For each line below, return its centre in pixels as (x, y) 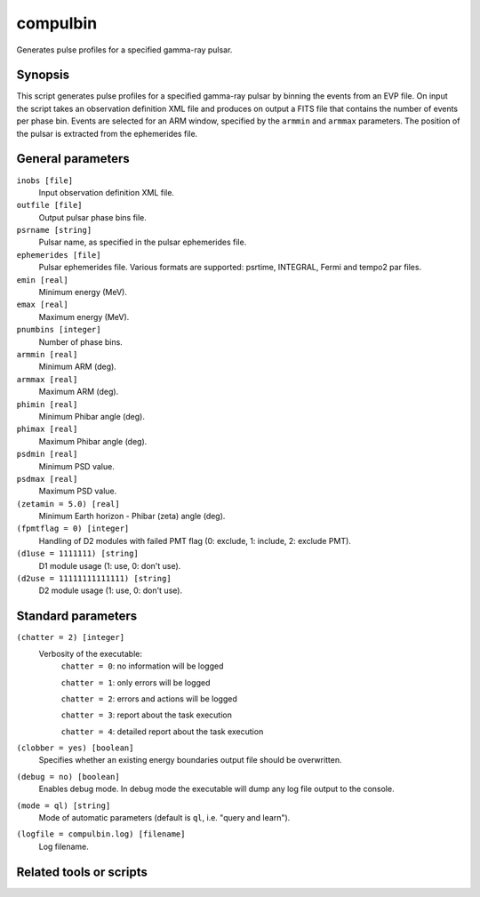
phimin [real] (47, 404)
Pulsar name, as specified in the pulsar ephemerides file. (143, 242)
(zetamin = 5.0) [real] (68, 504)
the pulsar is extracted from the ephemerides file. (107, 133)
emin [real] (42, 280)
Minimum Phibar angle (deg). (92, 416)
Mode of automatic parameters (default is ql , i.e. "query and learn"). (164, 818)
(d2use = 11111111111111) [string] (94, 579)
